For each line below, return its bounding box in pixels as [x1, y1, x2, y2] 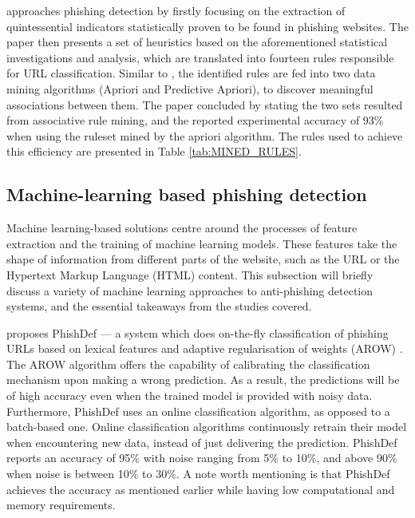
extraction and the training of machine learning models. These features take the [6, 235, 397, 251]
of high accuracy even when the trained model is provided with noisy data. [6, 387, 373, 404]
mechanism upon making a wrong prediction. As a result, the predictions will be [6, 371, 400, 388]
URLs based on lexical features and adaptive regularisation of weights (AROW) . [6, 340, 403, 357]
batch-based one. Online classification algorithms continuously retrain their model [6, 418, 407, 435]
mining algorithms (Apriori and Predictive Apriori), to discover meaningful [6, 80, 373, 97]
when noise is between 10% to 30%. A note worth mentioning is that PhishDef [6, 465, 390, 482]
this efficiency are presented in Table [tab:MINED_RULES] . [6, 143, 302, 160]
